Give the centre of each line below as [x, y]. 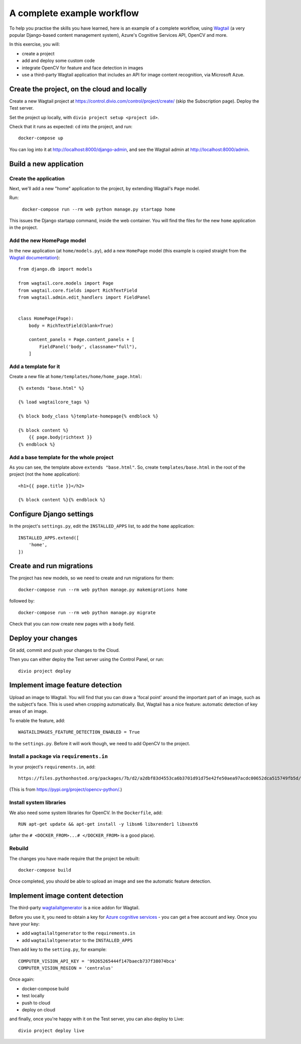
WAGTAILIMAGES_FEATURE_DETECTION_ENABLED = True [79, 732]
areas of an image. [29, 711]
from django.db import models [55, 269]
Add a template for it [35, 366]
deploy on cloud [38, 1010]
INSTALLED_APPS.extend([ [49, 538]
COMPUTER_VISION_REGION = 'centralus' [66, 968]
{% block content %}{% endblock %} [62, 500]
